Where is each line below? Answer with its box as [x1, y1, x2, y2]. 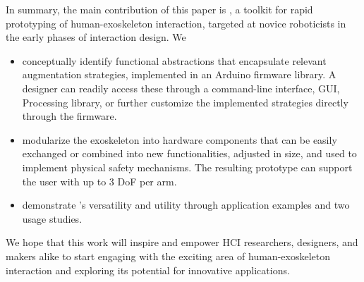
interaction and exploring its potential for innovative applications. [6, 262, 290, 277]
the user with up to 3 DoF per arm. [22, 173, 177, 188]
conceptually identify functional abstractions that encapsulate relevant [22, 53, 327, 68]
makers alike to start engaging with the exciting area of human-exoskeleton [6, 248, 330, 263]
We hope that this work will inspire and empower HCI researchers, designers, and [6, 235, 358, 250]
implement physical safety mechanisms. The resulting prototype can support [22, 159, 353, 174]
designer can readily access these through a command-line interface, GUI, [22, 80, 340, 95]
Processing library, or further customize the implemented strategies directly [22, 94, 348, 109]
